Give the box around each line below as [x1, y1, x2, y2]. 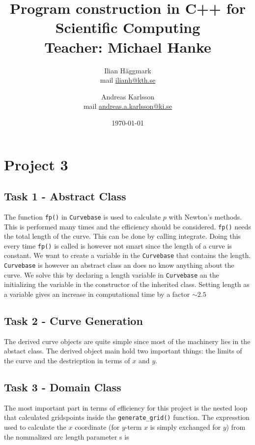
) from [226, 422, 246, 432]
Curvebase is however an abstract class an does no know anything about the [4, 260, 234, 270]
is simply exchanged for [150, 422, 221, 432]
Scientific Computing [55, 17, 200, 37]
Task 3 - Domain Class [4, 379, 121, 394]
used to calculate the [4, 422, 66, 432]
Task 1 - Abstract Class [4, 189, 126, 204]
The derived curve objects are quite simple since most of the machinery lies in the [4, 336, 251, 346]
